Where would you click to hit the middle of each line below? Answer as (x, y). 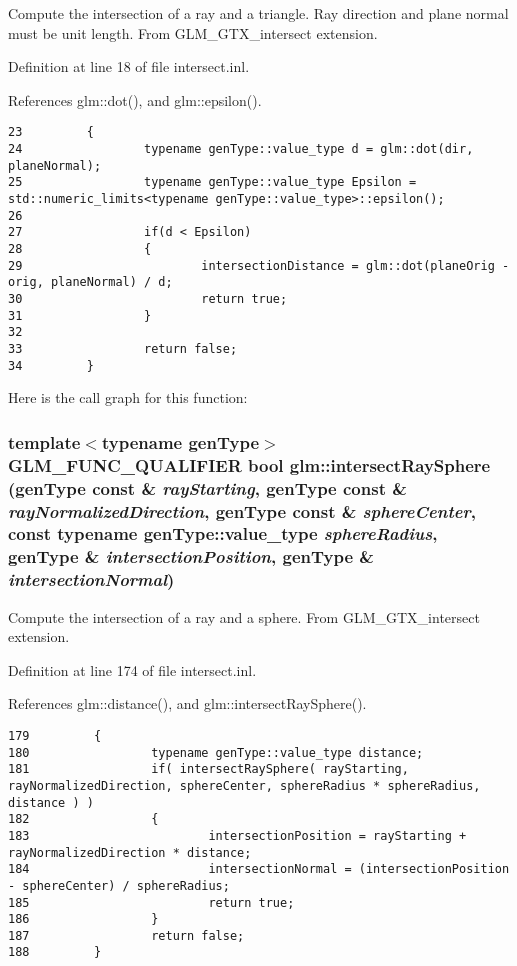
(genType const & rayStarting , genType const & (207, 487)
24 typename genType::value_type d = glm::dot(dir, (241, 149)
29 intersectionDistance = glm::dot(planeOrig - (259, 265)
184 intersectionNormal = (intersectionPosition (259, 869)
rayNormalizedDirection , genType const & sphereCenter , (242, 510)
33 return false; (123, 348)
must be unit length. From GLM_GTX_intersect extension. (193, 32)
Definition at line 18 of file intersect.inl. (129, 66)
